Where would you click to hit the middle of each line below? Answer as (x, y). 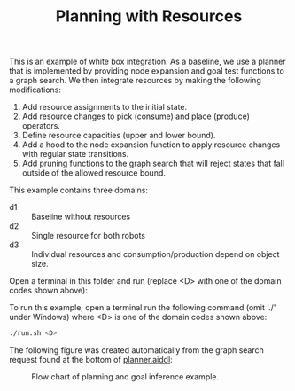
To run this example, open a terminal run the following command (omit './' (143, 308)
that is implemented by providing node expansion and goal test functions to (147, 71)
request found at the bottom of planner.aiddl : (91, 360)
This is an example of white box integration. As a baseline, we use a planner (147, 62)
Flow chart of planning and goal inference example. (125, 377)
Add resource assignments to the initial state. (105, 107)
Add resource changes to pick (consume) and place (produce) (136, 116)
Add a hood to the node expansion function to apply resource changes (151, 145)
